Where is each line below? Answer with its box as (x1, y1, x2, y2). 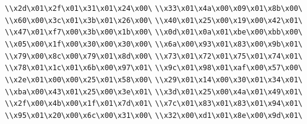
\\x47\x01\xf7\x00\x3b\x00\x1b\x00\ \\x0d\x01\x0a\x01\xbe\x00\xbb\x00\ (5, 28, 303, 37)
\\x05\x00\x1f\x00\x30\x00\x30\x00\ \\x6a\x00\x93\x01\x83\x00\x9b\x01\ (5, 39, 303, 48)
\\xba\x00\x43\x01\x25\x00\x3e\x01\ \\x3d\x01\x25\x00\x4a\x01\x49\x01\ (5, 87, 303, 96)
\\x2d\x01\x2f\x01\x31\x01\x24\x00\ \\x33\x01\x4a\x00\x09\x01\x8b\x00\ (5, 4, 303, 13)
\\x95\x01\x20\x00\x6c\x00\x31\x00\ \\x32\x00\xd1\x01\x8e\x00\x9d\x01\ (5, 111, 303, 120)
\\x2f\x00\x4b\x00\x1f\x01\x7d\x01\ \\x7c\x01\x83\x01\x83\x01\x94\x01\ (5, 99, 303, 108)
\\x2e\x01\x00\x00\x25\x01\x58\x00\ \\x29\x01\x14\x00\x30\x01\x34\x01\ (5, 75, 303, 84)
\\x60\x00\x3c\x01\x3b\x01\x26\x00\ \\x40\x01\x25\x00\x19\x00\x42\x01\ (5, 16, 303, 25)
